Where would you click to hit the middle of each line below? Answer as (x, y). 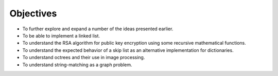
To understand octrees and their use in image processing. (84, 58)
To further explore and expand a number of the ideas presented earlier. (98, 29)
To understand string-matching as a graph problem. (77, 65)
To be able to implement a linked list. (61, 35)
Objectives (33, 13)
